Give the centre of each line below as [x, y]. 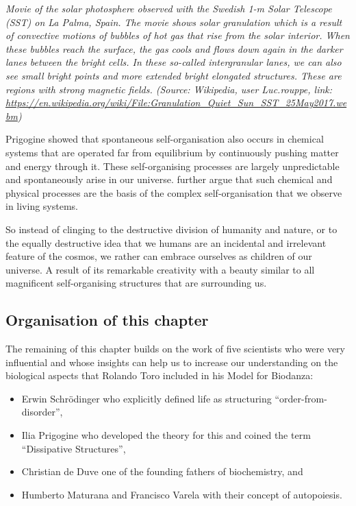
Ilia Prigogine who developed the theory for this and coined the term [166, 435]
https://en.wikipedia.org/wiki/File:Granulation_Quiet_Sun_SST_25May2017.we [176, 103]
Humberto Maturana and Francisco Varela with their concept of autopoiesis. [182, 494]
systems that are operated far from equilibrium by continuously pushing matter [172, 152]
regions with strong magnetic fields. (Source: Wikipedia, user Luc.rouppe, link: [169, 89]
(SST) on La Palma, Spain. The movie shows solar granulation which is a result [174, 22]
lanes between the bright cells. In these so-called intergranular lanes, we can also [174, 62]
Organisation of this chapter [107, 320]
